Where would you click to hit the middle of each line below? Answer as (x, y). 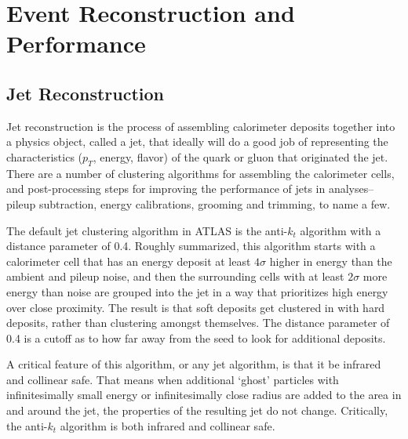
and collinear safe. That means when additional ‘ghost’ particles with (173, 379)
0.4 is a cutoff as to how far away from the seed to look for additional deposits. (196, 337)
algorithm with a (341, 230)
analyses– (351, 189)
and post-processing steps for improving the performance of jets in (166, 189)
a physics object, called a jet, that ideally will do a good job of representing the (197, 141)
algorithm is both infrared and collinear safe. (168, 425)
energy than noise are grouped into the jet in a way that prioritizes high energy (197, 291)
